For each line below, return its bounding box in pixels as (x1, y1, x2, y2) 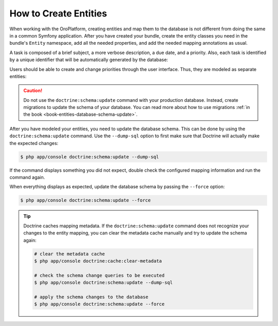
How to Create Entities (9, 8, 108, 19)
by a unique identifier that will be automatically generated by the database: (9, 57, 168, 63)
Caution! (23, 87, 43, 94)
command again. (9, 174, 45, 180)
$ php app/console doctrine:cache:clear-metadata (34, 258, 162, 264)
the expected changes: (9, 140, 59, 146)
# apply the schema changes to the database (34, 294, 149, 300)
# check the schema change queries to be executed (34, 273, 165, 278)
